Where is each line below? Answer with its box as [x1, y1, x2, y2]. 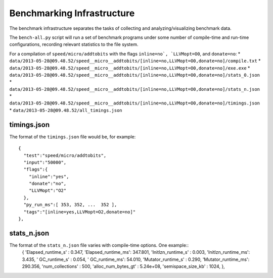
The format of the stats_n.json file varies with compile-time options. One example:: [9, 242, 189, 248]
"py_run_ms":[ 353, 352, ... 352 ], [23, 202, 117, 208]
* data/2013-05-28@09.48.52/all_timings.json [9, 107, 122, 113]
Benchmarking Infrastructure [9, 8, 135, 19]
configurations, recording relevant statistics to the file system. [9, 41, 139, 47]
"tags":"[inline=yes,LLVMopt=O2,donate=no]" [23, 209, 136, 214]
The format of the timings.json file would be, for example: [9, 134, 136, 140]
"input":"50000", [23, 159, 67, 165]
